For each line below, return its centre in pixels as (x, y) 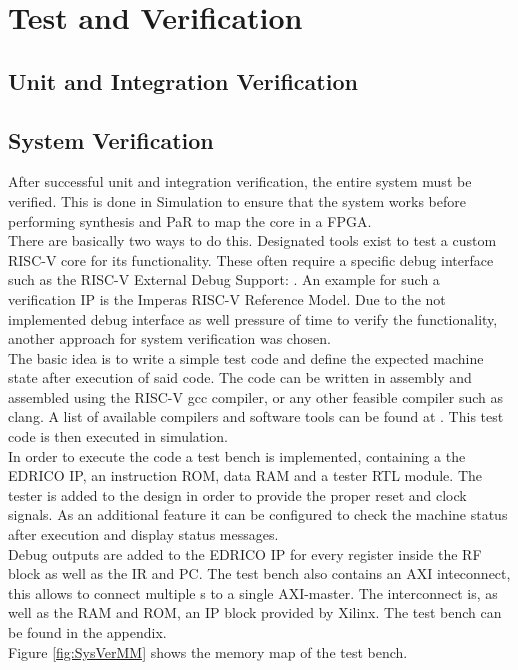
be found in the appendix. (87, 632)
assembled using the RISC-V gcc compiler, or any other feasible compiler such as (256, 396)
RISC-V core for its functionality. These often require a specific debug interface (251, 259)
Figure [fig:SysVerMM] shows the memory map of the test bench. (208, 651)
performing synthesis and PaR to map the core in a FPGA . (190, 220)
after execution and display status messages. (143, 534)
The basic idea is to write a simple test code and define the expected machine (246, 357)
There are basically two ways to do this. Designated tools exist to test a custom (252, 240)
